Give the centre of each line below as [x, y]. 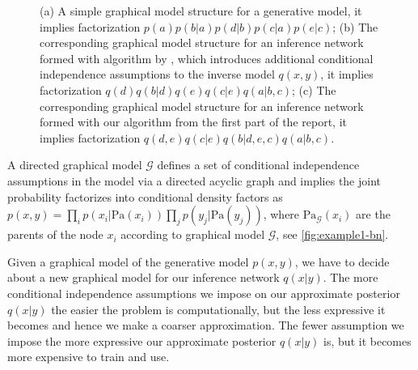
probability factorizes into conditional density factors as [145, 196]
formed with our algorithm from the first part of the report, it [193, 122]
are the [373, 214]
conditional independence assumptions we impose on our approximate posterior [204, 293]
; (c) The [314, 89]
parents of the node [55, 234]
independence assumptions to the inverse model [157, 74]
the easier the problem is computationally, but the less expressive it [218, 309]
